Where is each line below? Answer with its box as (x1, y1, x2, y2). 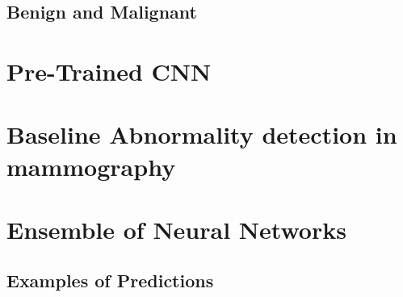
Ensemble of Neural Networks (6, 212, 346, 245)
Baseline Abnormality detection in (6, 118, 397, 151)
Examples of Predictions (6, 268, 214, 293)
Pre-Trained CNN (6, 54, 212, 87)
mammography (6, 149, 176, 182)
